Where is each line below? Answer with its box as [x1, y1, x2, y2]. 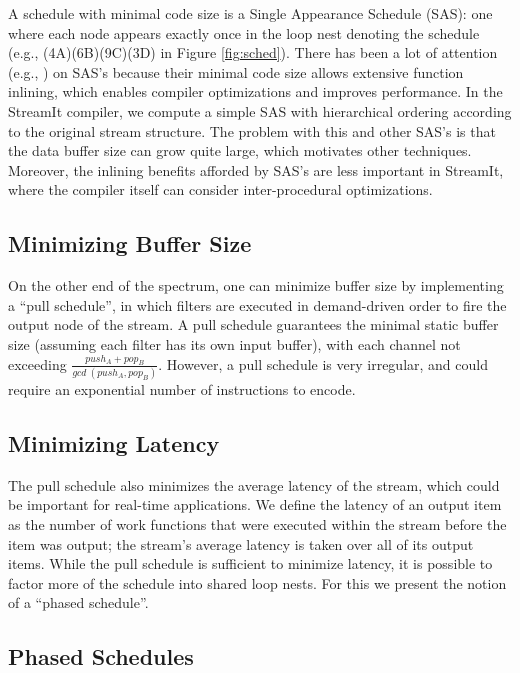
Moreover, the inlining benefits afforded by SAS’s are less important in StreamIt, [8, 159, 504, 180]
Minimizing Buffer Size [8, 228, 252, 259]
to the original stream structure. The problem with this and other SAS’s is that [8, 120, 496, 141]
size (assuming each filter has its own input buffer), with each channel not [8, 333, 461, 354]
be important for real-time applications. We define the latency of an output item [8, 494, 502, 515]
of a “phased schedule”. [8, 592, 149, 613]
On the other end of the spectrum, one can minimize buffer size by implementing [8, 275, 504, 296]
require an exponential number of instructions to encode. [8, 379, 356, 400]
